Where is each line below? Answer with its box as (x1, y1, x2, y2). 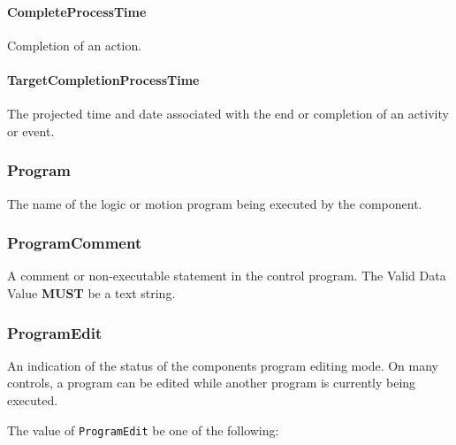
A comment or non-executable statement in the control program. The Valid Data (7, 266, 446, 285)
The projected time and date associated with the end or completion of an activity (7, 104, 449, 123)
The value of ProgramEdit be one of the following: (7, 420, 279, 439)
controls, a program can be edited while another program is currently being (7, 373, 416, 392)
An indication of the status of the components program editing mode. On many (7, 356, 438, 374)
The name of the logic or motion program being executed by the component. (7, 194, 422, 212)
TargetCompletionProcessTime (7, 70, 200, 88)
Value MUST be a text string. (7, 284, 176, 302)
